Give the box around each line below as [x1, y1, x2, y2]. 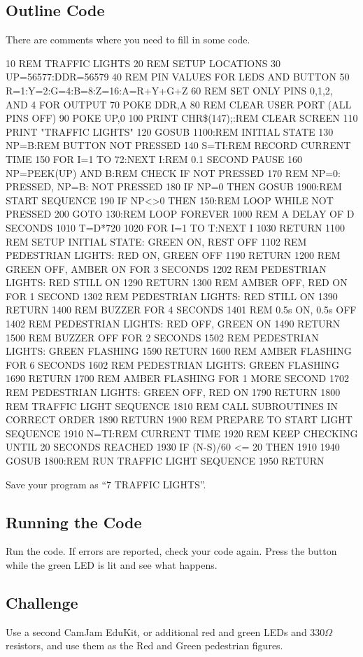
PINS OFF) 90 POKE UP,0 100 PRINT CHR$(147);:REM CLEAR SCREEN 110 [6, 111, 358, 125]
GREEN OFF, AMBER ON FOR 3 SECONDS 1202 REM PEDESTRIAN [6, 261, 327, 276]
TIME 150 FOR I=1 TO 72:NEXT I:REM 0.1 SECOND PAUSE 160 [6, 151, 302, 166]
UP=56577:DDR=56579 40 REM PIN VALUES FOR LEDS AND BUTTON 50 [6, 69, 350, 84]
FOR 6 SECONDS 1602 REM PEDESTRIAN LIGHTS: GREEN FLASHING [6, 357, 339, 372]
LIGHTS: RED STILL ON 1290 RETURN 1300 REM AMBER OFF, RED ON [6, 275, 348, 290]
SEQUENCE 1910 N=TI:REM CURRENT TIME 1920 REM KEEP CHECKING [6, 425, 358, 440]
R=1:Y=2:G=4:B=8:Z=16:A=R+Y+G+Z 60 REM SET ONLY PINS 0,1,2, [6, 83, 333, 97]
